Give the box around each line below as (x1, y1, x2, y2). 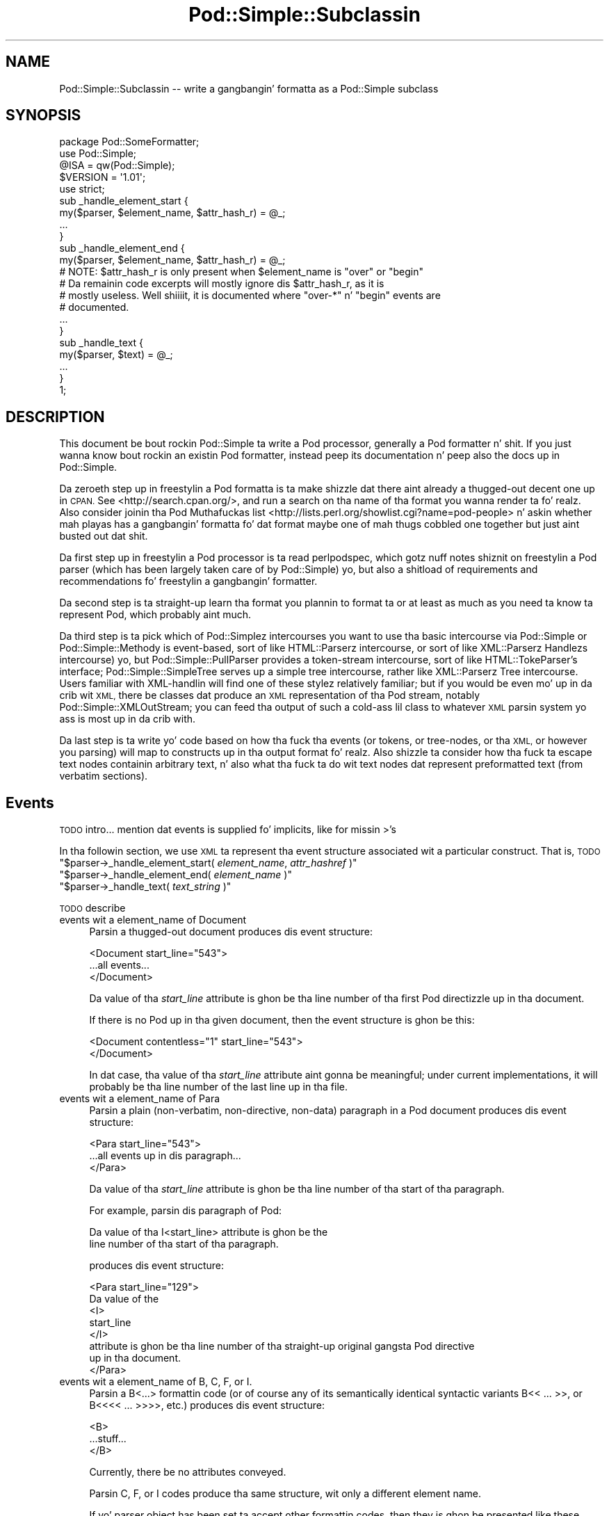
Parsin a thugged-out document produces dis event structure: (89, 926, 373, 938)
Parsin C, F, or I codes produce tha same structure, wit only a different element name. (89, 1487, 481, 1500)
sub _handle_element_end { (59, 242, 185, 255)
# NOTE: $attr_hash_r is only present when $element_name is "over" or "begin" (59, 266, 423, 278)
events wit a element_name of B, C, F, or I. (59, 1376, 252, 1388)
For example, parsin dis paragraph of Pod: (89, 1204, 282, 1217)
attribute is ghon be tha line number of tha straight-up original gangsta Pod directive (89, 1340, 475, 1353)
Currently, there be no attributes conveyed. (89, 1466, 286, 1478)
